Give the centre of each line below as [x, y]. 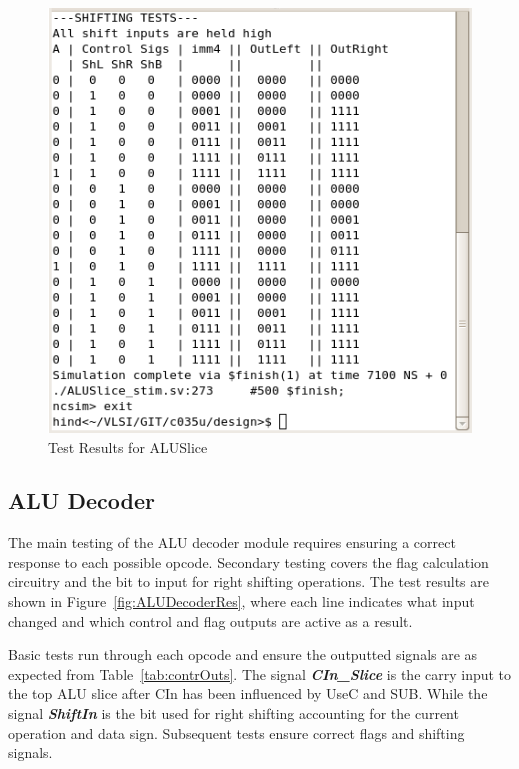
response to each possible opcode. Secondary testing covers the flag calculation [248, 561]
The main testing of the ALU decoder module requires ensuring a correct [232, 542]
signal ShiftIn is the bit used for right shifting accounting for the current [233, 713]
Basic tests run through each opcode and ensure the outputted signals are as [243, 654]
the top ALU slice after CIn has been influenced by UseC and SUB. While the [248, 693]
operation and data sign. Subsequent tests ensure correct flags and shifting [236, 732]
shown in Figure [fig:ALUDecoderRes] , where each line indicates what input [241, 601]
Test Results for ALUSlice [128, 446]
